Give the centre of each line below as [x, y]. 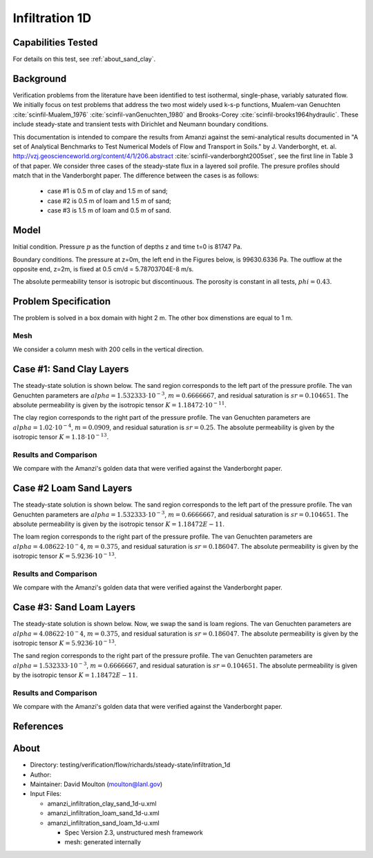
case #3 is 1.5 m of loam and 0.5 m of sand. [109, 211]
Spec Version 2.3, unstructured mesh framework [134, 832]
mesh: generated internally [103, 842]
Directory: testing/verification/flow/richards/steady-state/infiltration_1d [130, 765]
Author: [41, 774]
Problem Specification [61, 301]
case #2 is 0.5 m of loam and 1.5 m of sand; [109, 201]
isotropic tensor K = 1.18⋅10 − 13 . [61, 437]
